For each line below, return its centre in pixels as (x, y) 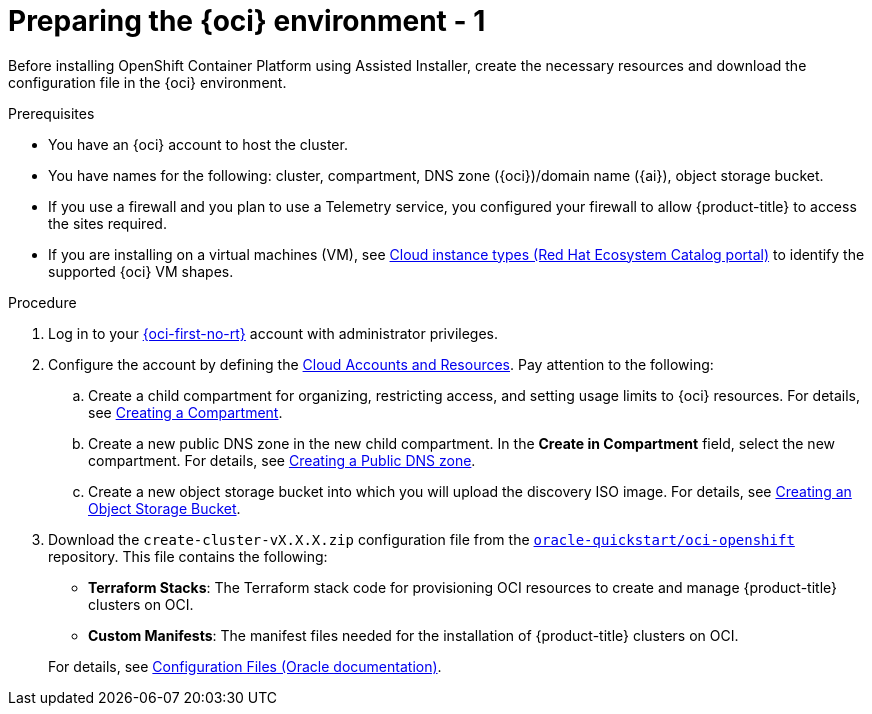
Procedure (42, 302)
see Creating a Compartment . (185, 412)
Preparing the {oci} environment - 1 (247, 21)
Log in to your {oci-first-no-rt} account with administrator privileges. (273, 333)
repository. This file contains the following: (188, 556)
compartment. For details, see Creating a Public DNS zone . (282, 460)
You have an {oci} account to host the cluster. (198, 144)
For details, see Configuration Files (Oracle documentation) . (245, 666)
